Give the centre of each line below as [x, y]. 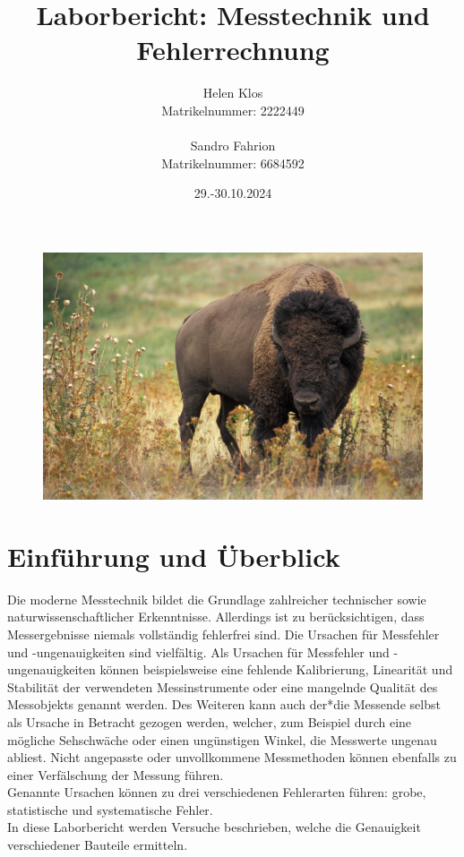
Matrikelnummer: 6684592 [233, 163]
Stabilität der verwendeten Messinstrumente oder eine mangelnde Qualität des [223, 686]
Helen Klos [233, 93]
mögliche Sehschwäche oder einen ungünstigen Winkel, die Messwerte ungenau [222, 739]
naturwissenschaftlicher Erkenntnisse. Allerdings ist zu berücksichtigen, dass [216, 617]
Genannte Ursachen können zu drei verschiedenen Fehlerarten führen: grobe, [217, 792]
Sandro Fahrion [233, 146]
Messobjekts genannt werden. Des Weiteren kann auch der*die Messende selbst [224, 704]
